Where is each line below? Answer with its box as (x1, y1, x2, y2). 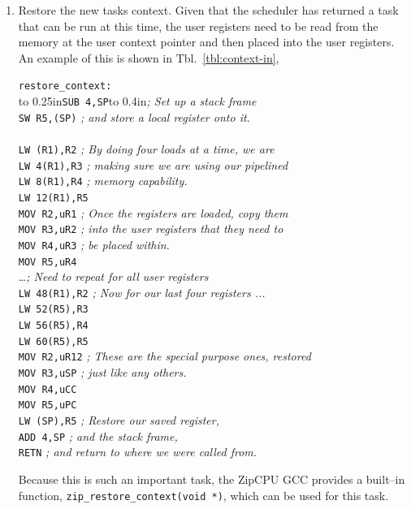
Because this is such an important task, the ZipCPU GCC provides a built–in (18, 471, 405, 487)
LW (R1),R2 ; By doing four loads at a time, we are (18, 140, 275, 157)
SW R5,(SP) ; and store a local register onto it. (18, 108, 250, 125)
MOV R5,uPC (18, 399, 77, 412)
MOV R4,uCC (18, 383, 77, 395)
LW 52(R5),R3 (18, 304, 89, 316)
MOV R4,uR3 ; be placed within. (18, 235, 170, 252)
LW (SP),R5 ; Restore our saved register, (18, 412, 219, 429)
